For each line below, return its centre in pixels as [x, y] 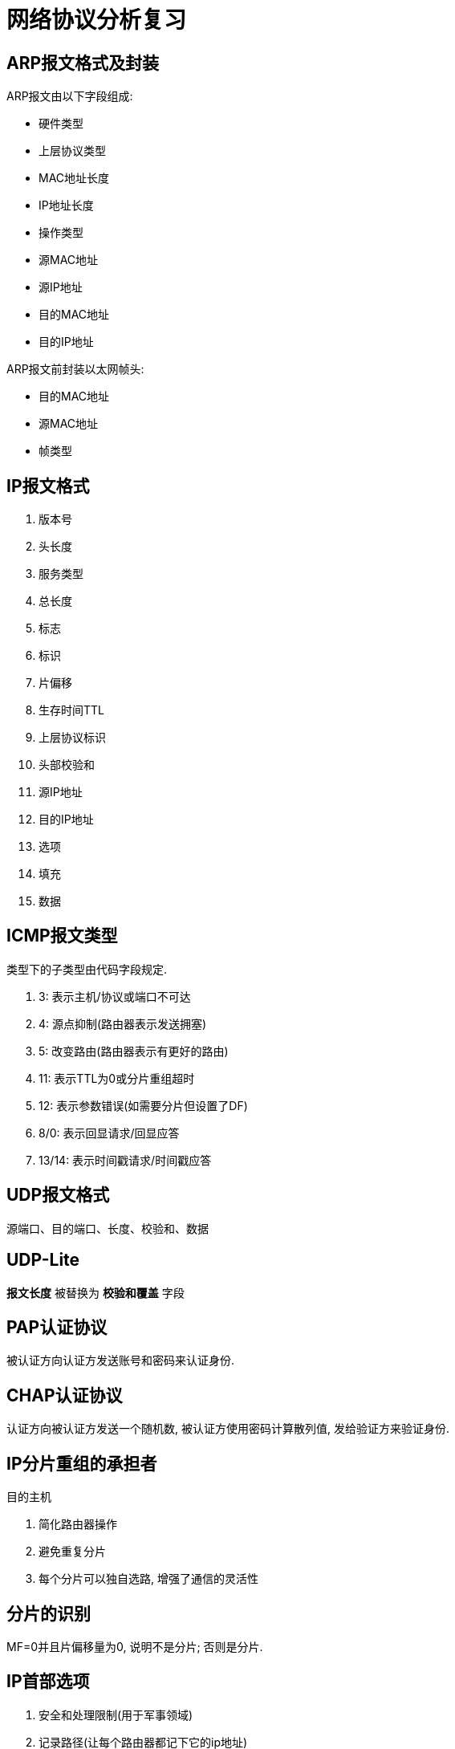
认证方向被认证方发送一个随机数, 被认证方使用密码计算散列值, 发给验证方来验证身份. [228, 1429]
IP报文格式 [48, 486]
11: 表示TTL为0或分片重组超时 [117, 1078]
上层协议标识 [72, 738]
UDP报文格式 [58, 1195]
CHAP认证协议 [65, 1395]
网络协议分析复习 [97, 20]
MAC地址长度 [74, 178]
